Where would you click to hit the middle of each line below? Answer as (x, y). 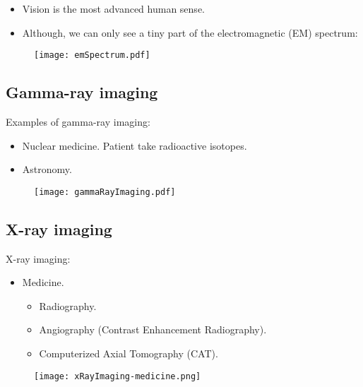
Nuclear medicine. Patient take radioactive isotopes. (135, 145)
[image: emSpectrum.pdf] (92, 55)
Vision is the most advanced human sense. (113, 8)
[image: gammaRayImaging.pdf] (105, 192)
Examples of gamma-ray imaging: (78, 122)
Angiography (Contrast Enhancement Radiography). (153, 329)
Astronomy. (47, 169)
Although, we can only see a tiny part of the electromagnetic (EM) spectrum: (190, 32)
